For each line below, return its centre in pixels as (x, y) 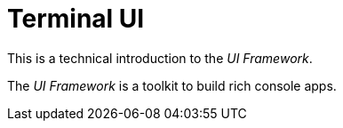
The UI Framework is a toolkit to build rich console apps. (172, 85)
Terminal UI (76, 19)
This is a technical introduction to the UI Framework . (160, 58)
